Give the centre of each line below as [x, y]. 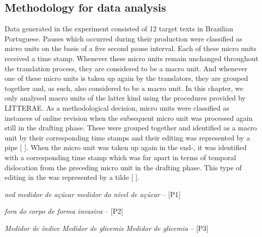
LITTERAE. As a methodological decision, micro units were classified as [117, 107]
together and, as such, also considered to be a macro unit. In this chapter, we [124, 88]
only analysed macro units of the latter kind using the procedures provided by [125, 98]
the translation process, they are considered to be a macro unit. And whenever [126, 68]
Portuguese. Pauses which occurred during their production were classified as [123, 38]
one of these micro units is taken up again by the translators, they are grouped [126, 78]
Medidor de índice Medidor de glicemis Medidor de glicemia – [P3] [107, 228]
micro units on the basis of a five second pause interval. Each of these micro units [130, 48]
